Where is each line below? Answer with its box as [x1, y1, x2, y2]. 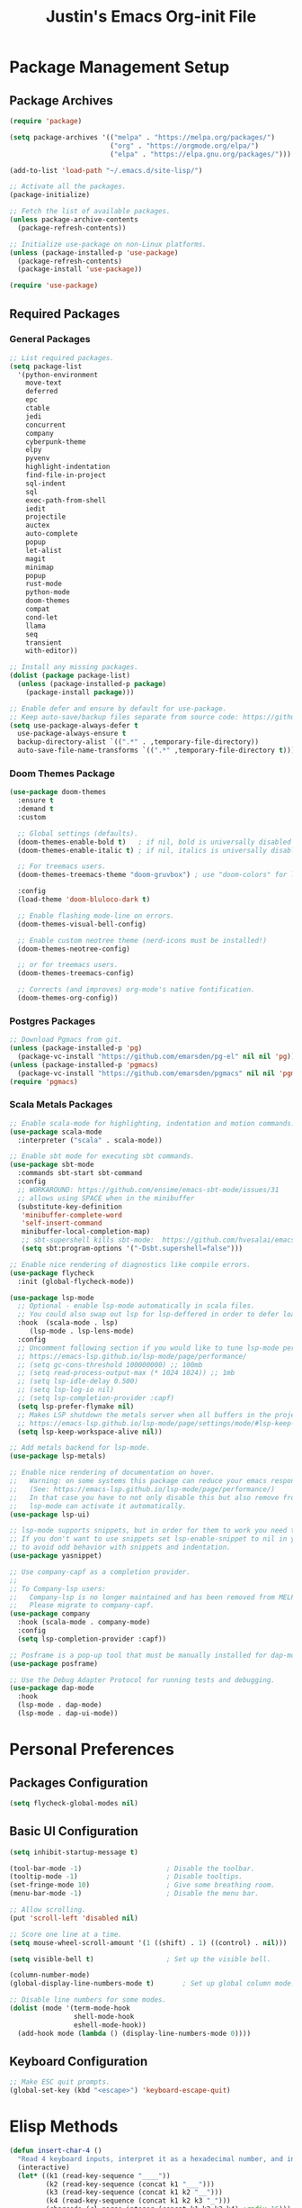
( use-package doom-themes [9, 788, 106, 797]
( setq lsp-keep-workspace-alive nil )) [17, 1427, 164, 1436]
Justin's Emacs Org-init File [45, 6, 257, 27]
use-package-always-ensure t [17, 729, 127, 738]
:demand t [17, 804, 54, 814]
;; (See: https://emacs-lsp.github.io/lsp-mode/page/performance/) [9, 1484, 276, 1494]
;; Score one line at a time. [9, 1930, 123, 1939]
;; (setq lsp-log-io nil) [17, 1385, 115, 1395]
